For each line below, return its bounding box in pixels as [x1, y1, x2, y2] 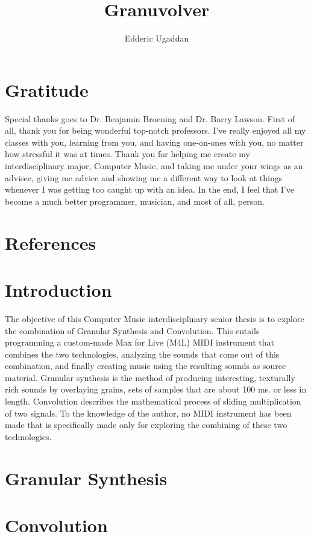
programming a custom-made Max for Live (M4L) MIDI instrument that [5, 336, 274, 349]
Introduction [5, 277, 112, 302]
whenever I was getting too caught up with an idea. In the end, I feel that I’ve [5, 183, 294, 196]
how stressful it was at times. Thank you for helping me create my [5, 147, 250, 160]
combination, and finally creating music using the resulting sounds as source [5, 359, 286, 372]
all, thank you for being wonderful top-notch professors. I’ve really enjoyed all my [5, 124, 306, 137]
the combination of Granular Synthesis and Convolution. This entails [5, 324, 260, 337]
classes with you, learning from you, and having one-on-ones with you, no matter [5, 135, 304, 148]
